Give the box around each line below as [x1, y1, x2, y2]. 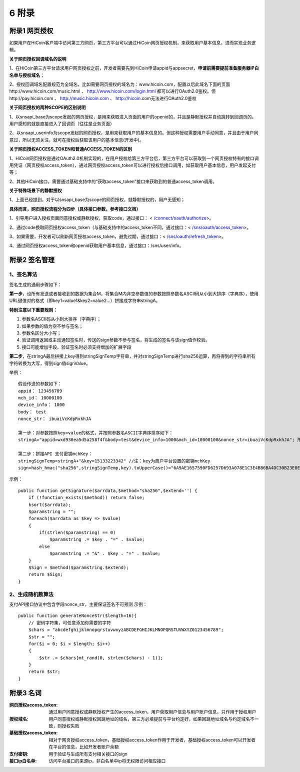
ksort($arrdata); [28, 501, 71, 507]
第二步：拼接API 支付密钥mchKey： [18, 451, 93, 457]
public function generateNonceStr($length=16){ [18, 613, 137, 618]
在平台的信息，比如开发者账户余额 [48, 744, 119, 750]
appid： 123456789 [18, 388, 62, 393]
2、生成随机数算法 [9, 590, 54, 597]
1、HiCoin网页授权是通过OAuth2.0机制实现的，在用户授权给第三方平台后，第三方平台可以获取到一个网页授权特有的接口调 [9, 155, 259, 161]
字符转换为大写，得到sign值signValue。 [9, 360, 91, 366]
